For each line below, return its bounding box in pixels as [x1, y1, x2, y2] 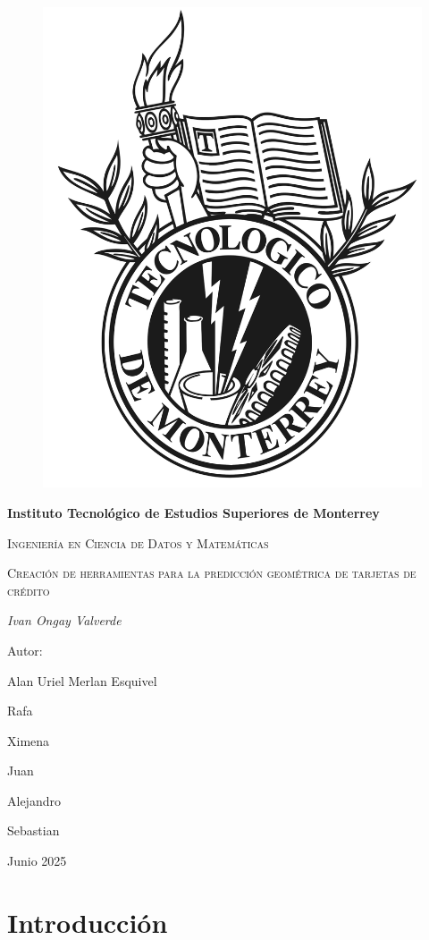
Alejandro [7, 791, 61, 809]
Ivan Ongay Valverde [7, 611, 122, 630]
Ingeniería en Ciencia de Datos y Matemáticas [7, 533, 269, 552]
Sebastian [7, 821, 60, 840]
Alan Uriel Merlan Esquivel [7, 671, 157, 690]
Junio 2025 [7, 851, 67, 870]
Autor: [7, 640, 43, 659]
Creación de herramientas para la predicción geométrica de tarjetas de [7, 563, 416, 582]
